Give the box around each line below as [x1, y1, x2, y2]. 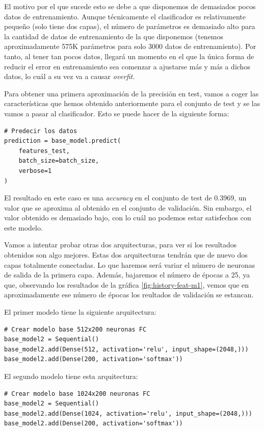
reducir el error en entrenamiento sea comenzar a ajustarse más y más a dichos [4, 61, 250, 71]
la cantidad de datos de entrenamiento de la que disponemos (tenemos [4, 31, 224, 41]
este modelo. [4, 222, 43, 233]
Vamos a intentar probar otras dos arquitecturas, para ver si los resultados [4, 239, 237, 250]
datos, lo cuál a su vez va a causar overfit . [4, 71, 135, 82]
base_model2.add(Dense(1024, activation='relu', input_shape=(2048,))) [4, 410, 252, 417]
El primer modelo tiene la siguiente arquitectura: [4, 307, 156, 317]
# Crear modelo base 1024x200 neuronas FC [4, 390, 150, 397]
